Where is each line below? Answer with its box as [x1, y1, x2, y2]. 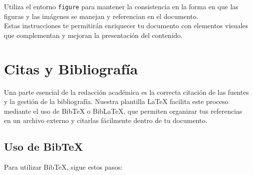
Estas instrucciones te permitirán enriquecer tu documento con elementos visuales [4, 20, 249, 31]
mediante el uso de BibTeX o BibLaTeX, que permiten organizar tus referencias [4, 105, 242, 116]
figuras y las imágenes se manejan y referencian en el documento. [4, 11, 198, 21]
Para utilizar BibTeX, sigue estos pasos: [4, 162, 123, 172]
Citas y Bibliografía [4, 58, 138, 78]
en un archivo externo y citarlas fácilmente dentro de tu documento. [4, 115, 208, 125]
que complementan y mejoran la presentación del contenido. [4, 30, 183, 40]
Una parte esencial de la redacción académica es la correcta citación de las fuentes [4, 87, 249, 97]
